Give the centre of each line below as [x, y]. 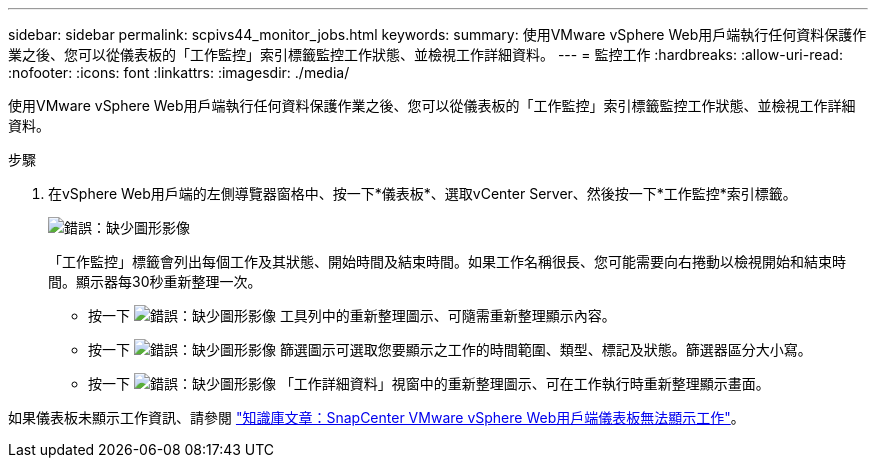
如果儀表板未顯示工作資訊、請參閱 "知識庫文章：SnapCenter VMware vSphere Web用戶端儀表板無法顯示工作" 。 [376, 417]
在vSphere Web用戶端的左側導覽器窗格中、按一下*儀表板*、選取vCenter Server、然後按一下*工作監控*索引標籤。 [422, 193]
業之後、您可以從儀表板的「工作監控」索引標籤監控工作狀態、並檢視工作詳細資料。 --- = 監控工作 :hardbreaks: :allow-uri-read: [425, 54]
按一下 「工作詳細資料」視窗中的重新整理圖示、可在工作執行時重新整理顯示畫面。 [429, 383]
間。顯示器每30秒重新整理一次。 [155, 281]
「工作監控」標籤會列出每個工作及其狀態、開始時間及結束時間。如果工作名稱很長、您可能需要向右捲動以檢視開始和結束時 [447, 261]
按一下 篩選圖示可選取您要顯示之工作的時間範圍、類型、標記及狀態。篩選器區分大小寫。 [450, 349]
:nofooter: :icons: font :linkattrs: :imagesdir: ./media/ [179, 72]
